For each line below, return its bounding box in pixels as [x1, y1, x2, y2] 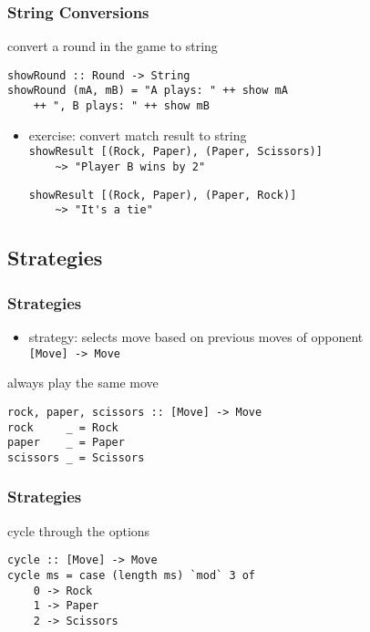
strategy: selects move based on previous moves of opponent [28, 327, 364, 346]
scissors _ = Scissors [7, 451, 145, 464]
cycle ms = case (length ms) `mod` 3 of [7, 568, 256, 582]
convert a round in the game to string [7, 36, 218, 56]
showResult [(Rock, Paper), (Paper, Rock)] [28, 188, 297, 202]
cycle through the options [7, 521, 150, 540]
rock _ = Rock [7, 420, 118, 434]
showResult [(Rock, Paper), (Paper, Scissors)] [28, 145, 323, 159]
